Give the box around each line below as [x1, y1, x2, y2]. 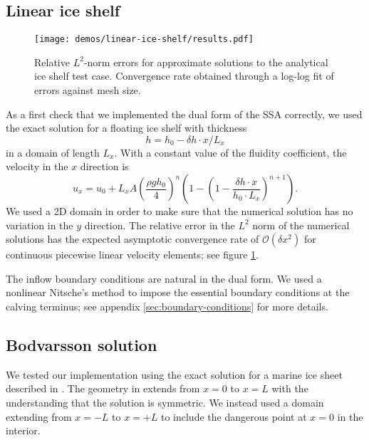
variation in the [6, 217, 73, 232]
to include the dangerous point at [160, 409, 307, 424]
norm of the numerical [252, 217, 350, 232]
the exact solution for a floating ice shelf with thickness [6, 120, 247, 135]
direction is [80, 159, 129, 174]
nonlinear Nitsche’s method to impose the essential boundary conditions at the [6, 285, 350, 300]
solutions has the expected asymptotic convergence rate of [6, 231, 259, 246]
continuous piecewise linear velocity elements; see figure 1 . [6, 247, 259, 262]
